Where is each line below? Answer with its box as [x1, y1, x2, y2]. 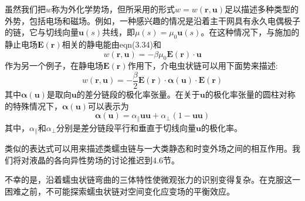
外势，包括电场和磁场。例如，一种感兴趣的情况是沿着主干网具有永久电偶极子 [5, 14, 300, 26]
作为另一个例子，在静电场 [5, 59, 103, 72]
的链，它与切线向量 [5, 26, 79, 38]
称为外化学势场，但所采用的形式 [52, 3, 175, 15]
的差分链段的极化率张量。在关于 [76, 88, 200, 101]
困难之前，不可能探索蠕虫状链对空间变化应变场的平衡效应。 [5, 185, 235, 197]
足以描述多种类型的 [225, 3, 299, 15]
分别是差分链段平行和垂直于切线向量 [56, 121, 196, 133]
